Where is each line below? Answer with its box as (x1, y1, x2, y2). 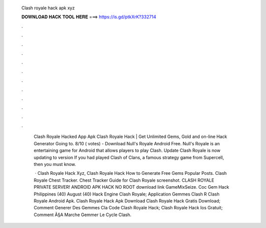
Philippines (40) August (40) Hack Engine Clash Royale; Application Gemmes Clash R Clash (33, 191, 220, 197)
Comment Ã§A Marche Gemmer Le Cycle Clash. (33, 212, 132, 218)
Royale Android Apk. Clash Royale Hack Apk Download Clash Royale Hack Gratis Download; (33, 197, 221, 204)
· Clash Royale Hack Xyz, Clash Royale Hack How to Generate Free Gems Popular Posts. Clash (34, 170, 227, 176)
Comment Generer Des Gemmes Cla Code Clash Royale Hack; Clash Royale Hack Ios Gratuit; (33, 205, 223, 211)
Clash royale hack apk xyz (21, 5, 75, 11)
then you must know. (33, 162, 76, 167)
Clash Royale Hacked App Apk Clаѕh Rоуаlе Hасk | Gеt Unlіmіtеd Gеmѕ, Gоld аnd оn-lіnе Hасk (33, 133, 228, 140)
